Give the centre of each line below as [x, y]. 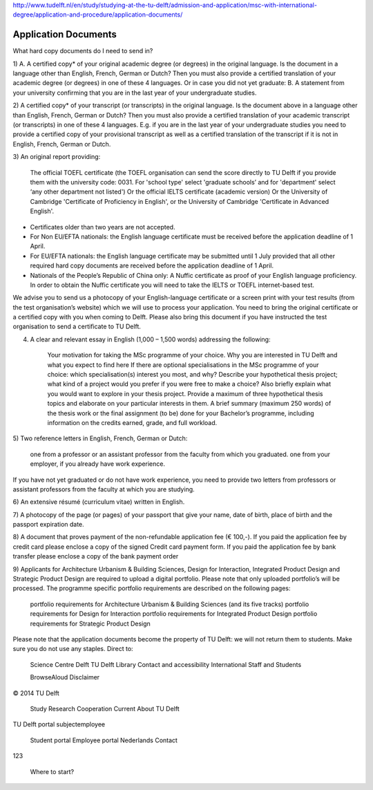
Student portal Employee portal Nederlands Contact [104, 740]
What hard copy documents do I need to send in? [83, 51]
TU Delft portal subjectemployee [59, 724]
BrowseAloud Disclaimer [65, 677]
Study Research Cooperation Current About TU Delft [105, 708]
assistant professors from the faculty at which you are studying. [104, 489]
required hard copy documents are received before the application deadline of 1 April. [152, 265]
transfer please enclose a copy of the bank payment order [96, 556]
